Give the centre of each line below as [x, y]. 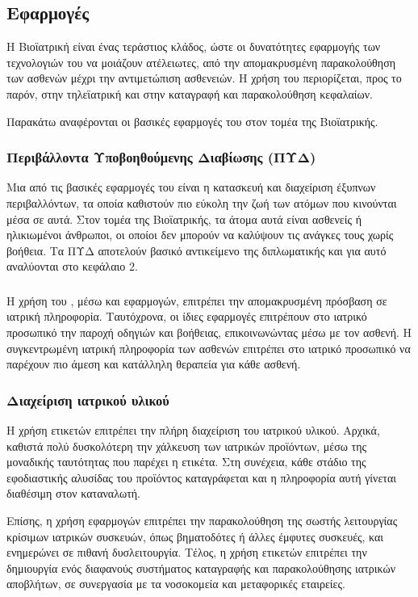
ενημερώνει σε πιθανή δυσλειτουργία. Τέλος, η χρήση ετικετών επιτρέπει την [187, 552]
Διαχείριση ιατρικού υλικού [88, 399]
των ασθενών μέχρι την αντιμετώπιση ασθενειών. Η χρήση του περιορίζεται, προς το [204, 78]
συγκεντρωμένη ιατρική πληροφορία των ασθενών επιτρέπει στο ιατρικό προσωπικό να [209, 348]
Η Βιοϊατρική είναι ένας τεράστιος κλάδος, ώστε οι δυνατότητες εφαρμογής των [194, 46]
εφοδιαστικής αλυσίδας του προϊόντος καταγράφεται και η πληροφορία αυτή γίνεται [202, 477]
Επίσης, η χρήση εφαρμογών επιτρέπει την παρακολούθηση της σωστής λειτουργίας [202, 521]
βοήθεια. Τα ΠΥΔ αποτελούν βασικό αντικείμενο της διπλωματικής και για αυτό [196, 250]
